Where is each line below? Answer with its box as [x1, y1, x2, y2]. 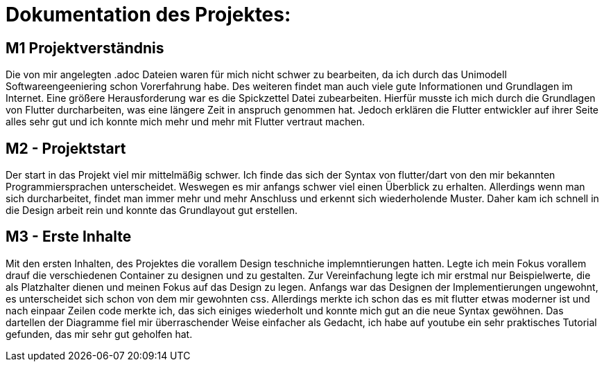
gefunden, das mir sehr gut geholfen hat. [6, 328, 193, 340]
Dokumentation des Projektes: [6, 3, 291, 26]
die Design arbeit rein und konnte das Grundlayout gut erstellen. [6, 204, 298, 217]
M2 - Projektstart [6, 139, 126, 157]
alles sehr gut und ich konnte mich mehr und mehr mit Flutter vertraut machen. [6, 116, 365, 128]
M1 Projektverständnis [6, 39, 164, 57]
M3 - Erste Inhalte [6, 228, 132, 246]
